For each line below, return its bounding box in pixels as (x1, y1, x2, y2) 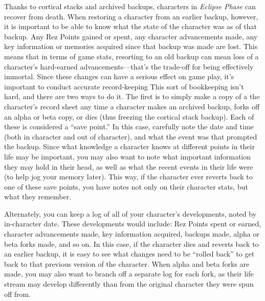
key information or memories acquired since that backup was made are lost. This (4, 41, 258, 52)
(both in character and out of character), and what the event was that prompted (4, 131, 257, 142)
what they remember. (4, 191, 72, 202)
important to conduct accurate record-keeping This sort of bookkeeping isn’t (4, 81, 244, 91)
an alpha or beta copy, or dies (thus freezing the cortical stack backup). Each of (4, 111, 254, 122)
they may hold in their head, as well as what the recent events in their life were (4, 161, 253, 172)
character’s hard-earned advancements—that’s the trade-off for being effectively (4, 61, 254, 72)
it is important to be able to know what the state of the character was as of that (4, 21, 257, 32)
